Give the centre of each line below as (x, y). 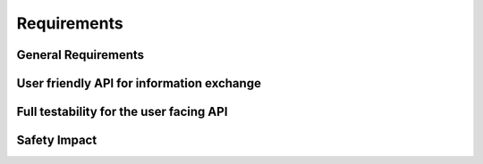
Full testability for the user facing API (122, 112)
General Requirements (80, 55)
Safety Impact (57, 140)
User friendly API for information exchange (139, 83)
